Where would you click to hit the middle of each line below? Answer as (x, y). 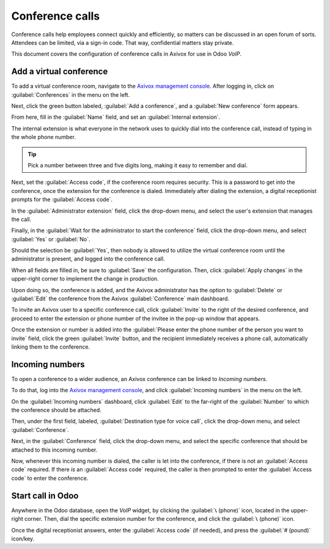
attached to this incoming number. (54, 450)
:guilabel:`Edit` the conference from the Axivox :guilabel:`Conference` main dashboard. (120, 299)
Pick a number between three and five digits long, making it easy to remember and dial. (137, 165)
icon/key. (23, 539)
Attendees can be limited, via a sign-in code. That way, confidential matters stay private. (123, 42)
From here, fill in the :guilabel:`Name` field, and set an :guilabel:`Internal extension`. (116, 117)
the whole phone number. (44, 137)
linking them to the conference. (51, 347)
